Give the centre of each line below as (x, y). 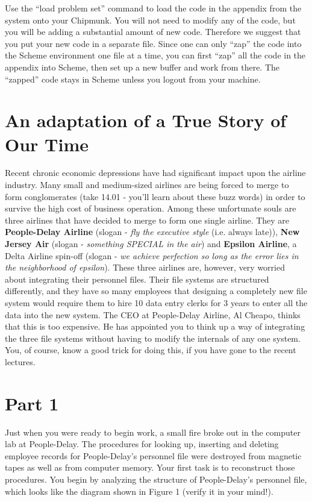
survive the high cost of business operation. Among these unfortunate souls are (151, 208)
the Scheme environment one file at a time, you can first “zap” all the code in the (155, 55)
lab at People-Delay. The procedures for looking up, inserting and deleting (142, 444)
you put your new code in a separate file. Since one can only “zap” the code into (153, 43)
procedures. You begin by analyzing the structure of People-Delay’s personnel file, (156, 479)
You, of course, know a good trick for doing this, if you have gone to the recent (151, 350)
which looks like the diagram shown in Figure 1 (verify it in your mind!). (139, 491)
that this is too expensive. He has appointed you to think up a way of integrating (155, 326)
